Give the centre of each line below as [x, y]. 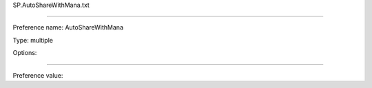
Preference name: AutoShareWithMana [68, 27]
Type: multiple [33, 40]
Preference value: [38, 75]
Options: [25, 53]
